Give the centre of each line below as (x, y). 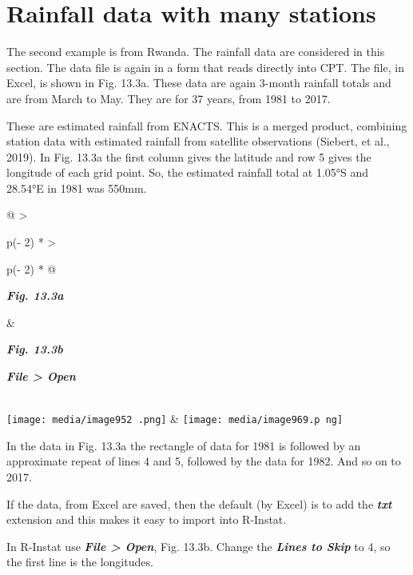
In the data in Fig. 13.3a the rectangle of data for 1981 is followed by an (184, 445)
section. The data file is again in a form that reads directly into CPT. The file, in (205, 67)
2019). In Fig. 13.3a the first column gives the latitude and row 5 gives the (189, 156)
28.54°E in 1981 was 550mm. (77, 188)
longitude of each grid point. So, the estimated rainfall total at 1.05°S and (188, 172)
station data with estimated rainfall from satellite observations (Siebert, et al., (198, 141)
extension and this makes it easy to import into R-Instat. (147, 519)
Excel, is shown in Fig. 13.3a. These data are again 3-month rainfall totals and (199, 83)
